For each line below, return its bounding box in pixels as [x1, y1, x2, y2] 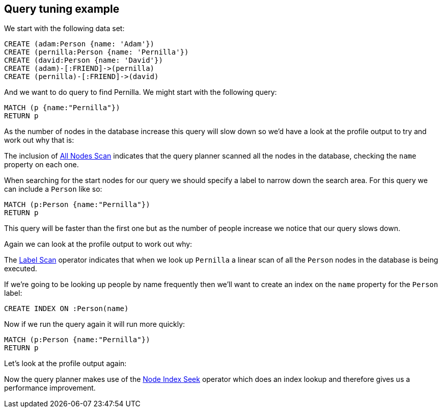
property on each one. [4, 160, 79, 169]
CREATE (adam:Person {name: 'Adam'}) [4, 40, 155, 48]
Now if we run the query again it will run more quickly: [4, 320, 185, 329]
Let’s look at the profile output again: [4, 359, 127, 368]
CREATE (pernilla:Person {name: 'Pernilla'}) [4, 48, 189, 57]
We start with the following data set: [4, 24, 125, 33]
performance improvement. [4, 383, 96, 393]
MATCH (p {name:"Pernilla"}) [4, 104, 120, 112]
